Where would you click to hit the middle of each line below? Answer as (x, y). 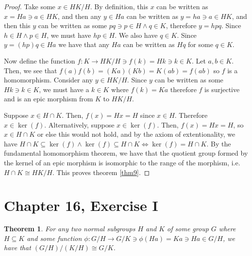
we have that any (84, 44)
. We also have (136, 35)
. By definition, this (119, 6)
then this (17, 25)
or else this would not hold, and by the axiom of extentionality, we (136, 134)
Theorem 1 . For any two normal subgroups (70, 229)
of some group (188, 229)
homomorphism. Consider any (49, 80)
